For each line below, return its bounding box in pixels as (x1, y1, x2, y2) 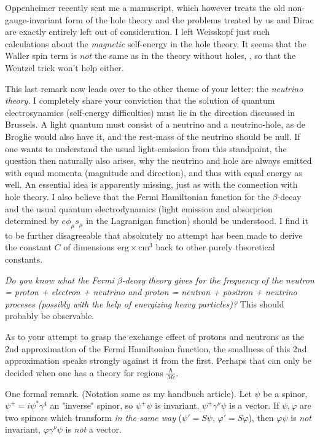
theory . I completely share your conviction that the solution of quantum (5, 94, 275, 107)
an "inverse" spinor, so (50, 399, 133, 412)
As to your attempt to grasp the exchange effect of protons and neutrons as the (5, 330, 305, 343)
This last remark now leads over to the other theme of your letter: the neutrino (5, 82, 303, 95)
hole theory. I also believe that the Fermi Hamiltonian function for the (5, 190, 270, 203)
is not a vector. (65, 423, 122, 436)
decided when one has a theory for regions (5, 366, 163, 379)
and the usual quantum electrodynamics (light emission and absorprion (5, 202, 273, 215)
